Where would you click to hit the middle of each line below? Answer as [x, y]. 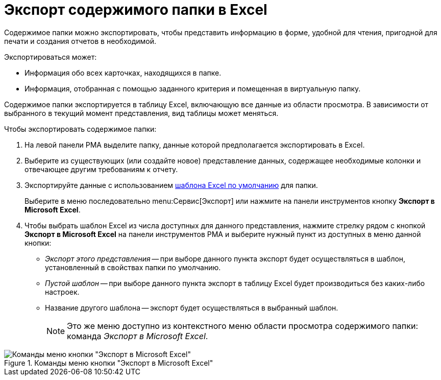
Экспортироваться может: [51, 57]
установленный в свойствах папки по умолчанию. [133, 267]
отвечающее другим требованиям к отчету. [101, 169]
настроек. [62, 292]
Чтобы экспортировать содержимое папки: [80, 129]
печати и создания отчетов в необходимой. [80, 41]
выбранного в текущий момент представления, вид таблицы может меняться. [141, 113]
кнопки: [38, 243]
